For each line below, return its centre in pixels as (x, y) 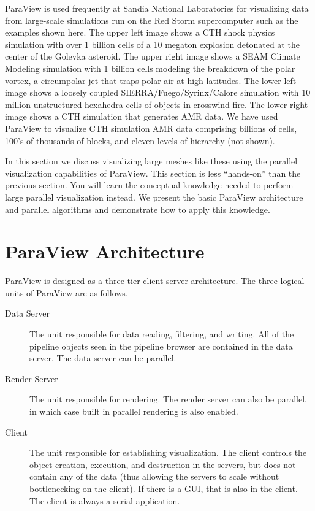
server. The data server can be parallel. (103, 358)
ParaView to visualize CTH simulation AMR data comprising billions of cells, (151, 128)
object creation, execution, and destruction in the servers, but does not (163, 464)
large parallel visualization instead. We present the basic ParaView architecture (154, 197)
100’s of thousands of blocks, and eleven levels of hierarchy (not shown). (140, 140)
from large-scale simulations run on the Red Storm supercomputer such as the (152, 20)
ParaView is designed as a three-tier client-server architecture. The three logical (155, 281)
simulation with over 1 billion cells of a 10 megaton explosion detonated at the (152, 44)
